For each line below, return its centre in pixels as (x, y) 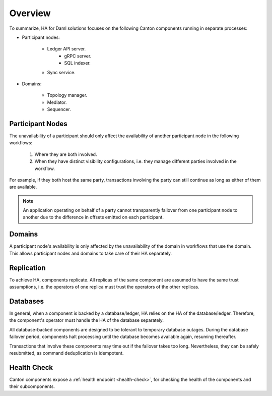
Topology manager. (67, 95)
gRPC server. (78, 56)
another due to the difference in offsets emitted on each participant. (93, 217)
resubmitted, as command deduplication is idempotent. (66, 353)
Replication (27, 268)
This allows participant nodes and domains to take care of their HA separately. (91, 253)
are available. (23, 187)
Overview (30, 13)
